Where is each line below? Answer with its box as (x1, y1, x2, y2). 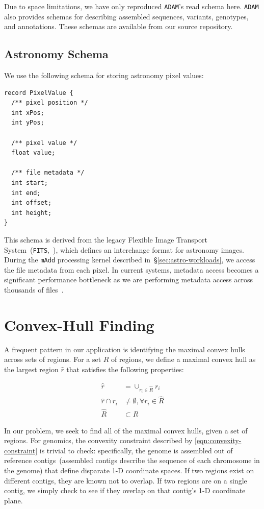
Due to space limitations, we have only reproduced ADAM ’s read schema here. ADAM (4, 1, 259, 11)
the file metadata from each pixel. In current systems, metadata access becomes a (4, 264, 259, 275)
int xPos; (11, 109, 44, 116)
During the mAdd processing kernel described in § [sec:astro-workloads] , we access (4, 254, 255, 265)
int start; (11, 179, 48, 186)
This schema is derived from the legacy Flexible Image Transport (4, 234, 207, 245)
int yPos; (11, 119, 44, 127)
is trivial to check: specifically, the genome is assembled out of (39, 445, 233, 455)
